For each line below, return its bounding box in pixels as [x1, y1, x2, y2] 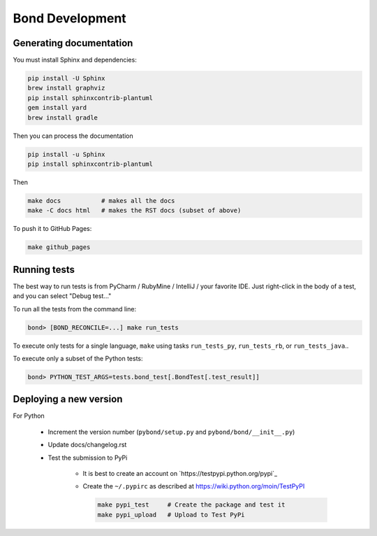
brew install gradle [27, 113, 98, 122]
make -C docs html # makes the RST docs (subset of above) [27, 206, 242, 215]
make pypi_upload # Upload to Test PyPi [97, 511, 245, 519]
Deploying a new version [13, 393, 123, 405]
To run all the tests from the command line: [13, 304, 136, 313]
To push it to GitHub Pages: [13, 225, 92, 233]
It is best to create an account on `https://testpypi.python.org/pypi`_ [82, 469, 278, 477]
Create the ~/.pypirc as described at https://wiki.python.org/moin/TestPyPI [82, 482, 305, 491]
